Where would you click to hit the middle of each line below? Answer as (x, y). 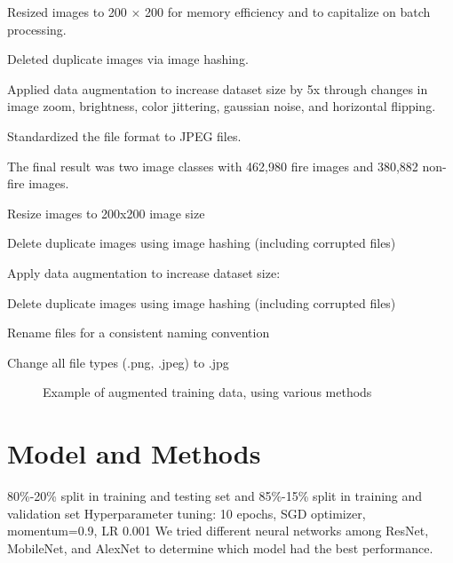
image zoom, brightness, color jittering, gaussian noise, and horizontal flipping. (222, 106)
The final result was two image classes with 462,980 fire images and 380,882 (213, 166)
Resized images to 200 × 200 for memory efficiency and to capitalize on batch (219, 12)
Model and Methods (134, 453)
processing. (37, 29)
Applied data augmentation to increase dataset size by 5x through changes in (218, 88)
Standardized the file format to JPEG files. (124, 135)
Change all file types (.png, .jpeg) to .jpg (118, 362)
